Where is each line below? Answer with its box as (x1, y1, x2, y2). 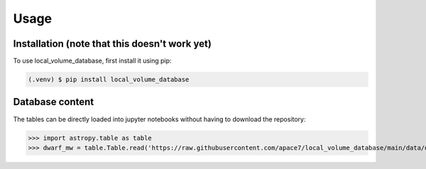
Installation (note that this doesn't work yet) (13, 38, 212, 50)
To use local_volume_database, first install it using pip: (13, 57, 172, 65)
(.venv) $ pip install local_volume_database (28, 75, 190, 84)
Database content (13, 96, 94, 108)
